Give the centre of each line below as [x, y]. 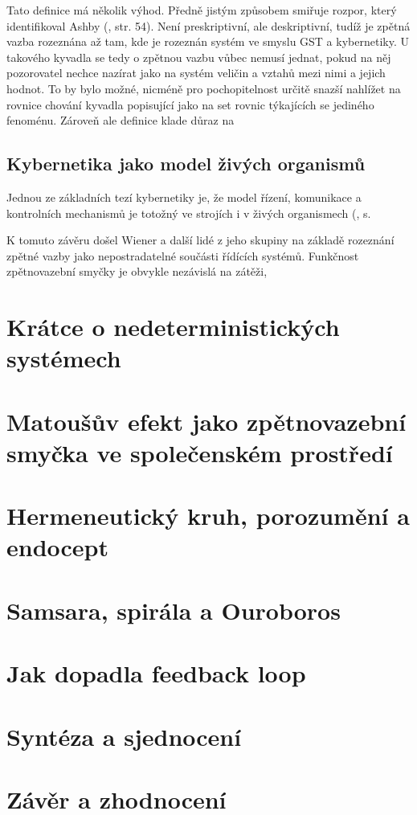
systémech [64, 358]
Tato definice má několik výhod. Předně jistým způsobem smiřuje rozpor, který [202, 10]
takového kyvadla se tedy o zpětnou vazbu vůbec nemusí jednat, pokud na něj [199, 57]
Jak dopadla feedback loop [156, 673]
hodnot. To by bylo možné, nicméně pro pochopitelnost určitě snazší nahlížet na [204, 88]
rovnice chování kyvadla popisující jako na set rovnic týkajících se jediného [190, 104]
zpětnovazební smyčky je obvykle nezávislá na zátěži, [137, 271]
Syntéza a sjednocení [124, 736]
